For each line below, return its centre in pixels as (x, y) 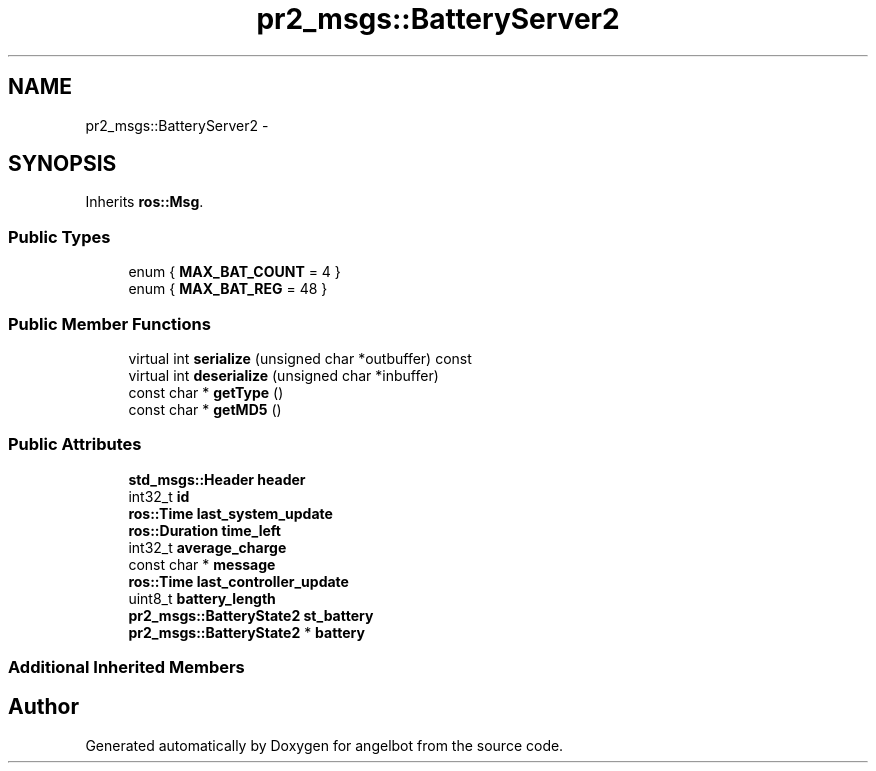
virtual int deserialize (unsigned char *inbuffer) (283, 375)
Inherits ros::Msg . (144, 202)
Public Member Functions (109, 323)
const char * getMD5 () (205, 409)
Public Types (59, 236)
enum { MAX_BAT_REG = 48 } (228, 289)
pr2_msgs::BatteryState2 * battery (246, 632)
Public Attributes (75, 444)
